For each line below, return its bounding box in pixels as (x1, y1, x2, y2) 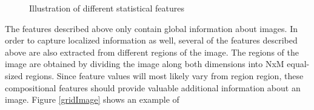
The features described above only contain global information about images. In (5, 22, 298, 34)
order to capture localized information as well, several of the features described (5, 34, 298, 47)
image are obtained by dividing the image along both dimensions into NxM (5, 57, 284, 70)
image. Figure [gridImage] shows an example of (5, 93, 179, 106)
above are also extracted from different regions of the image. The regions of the (5, 45, 299, 58)
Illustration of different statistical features (29, 2, 184, 14)
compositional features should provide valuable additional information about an (5, 81, 301, 94)
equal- (287, 57, 310, 70)
